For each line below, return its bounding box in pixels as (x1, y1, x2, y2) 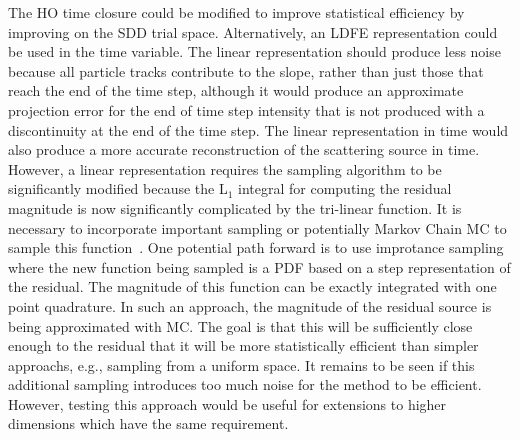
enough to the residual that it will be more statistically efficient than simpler (8, 335, 479, 356)
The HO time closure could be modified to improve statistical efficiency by (8, 2, 465, 22)
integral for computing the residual (238, 178, 452, 199)
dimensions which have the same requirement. (8, 413, 289, 434)
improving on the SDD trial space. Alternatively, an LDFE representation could (8, 21, 498, 42)
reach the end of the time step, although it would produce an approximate (8, 80, 464, 101)
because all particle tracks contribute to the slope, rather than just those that (8, 60, 484, 81)
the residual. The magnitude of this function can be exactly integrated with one (8, 276, 497, 297)
